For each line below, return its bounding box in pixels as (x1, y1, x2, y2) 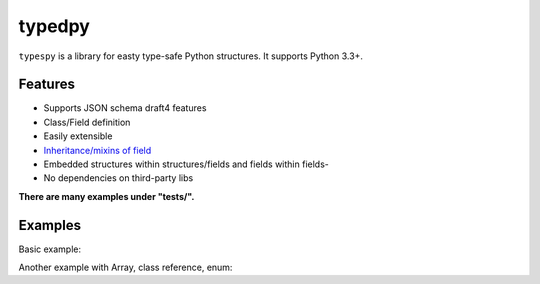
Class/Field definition (43, 116, 131, 128)
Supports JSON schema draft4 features (43, 102, 207, 114)
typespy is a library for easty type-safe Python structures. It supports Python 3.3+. (18, 50, 364, 62)
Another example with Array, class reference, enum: (18, 261, 233, 274)
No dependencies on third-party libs (43, 172, 194, 184)
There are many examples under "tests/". (18, 190, 195, 202)
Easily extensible (43, 130, 113, 142)
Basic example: (18, 243, 82, 255)
